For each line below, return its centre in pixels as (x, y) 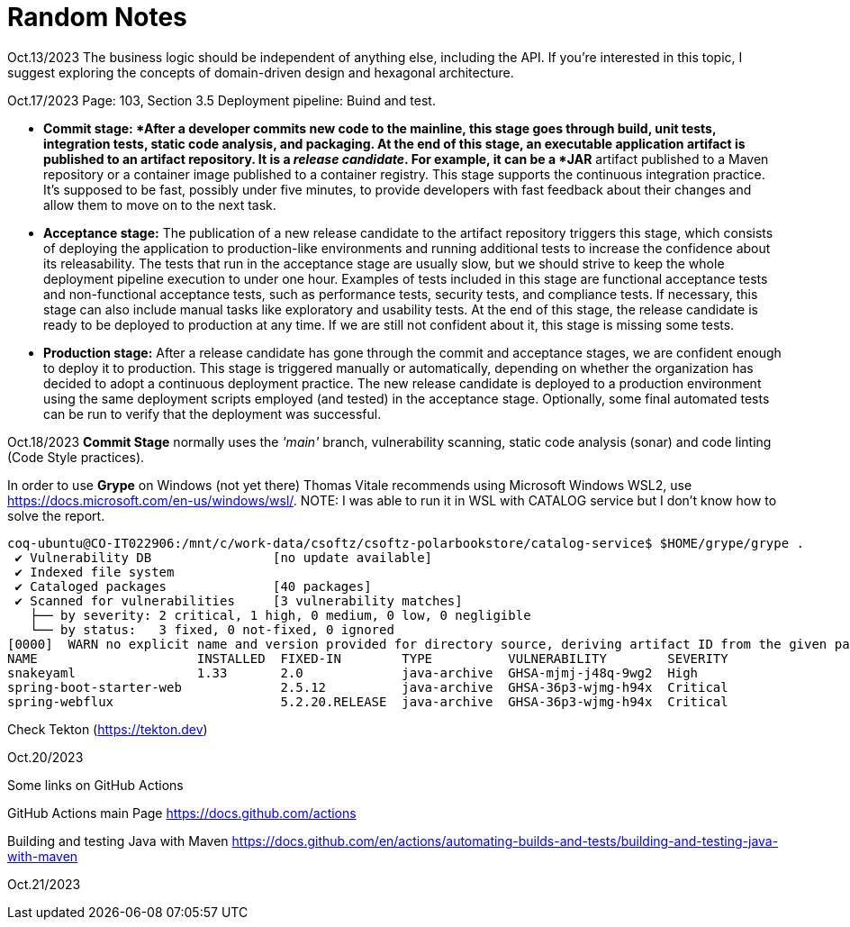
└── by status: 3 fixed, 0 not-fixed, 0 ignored (212, 629)
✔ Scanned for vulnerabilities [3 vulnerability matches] (239, 600)
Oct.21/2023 (44, 884)
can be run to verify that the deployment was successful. (212, 414)
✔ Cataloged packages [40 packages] (193, 586)
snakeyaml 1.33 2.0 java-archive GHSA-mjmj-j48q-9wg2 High (353, 673)
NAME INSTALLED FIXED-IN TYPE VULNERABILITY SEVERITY (368, 658)
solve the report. (56, 515)
